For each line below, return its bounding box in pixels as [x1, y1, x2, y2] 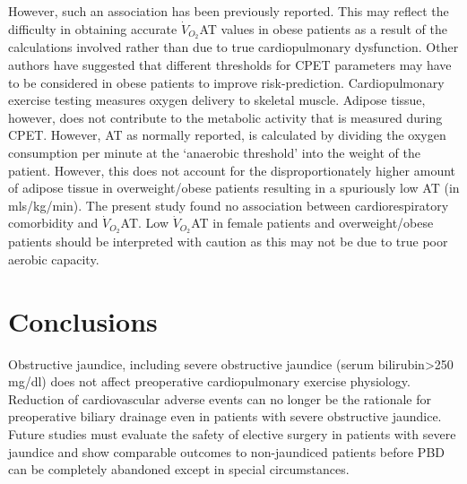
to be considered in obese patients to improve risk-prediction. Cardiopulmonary [8, 73, 445, 91]
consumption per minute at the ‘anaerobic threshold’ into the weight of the [8, 143, 420, 162]
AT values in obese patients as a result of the [199, 19, 447, 38]
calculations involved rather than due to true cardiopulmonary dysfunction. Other [8, 38, 459, 56]
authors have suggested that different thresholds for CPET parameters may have [8, 56, 452, 74]
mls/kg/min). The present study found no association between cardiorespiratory [8, 195, 449, 214]
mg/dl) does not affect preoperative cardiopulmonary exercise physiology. [8, 372, 411, 391]
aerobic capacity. [8, 249, 99, 268]
